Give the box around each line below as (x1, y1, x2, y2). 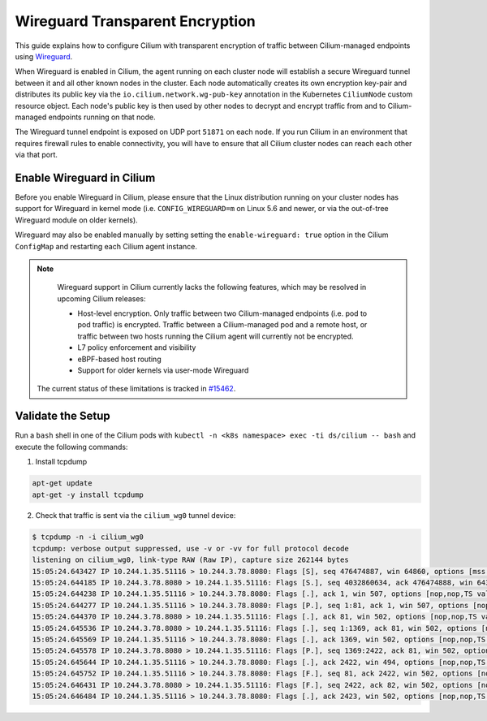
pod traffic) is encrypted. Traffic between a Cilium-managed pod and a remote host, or (77, 320, 368, 330)
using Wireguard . (15, 51, 73, 61)
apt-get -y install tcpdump (32, 490, 144, 499)
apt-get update (32, 479, 93, 488)
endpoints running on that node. (48, 112, 156, 122)
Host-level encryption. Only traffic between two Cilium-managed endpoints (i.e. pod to (77, 309, 368, 318)
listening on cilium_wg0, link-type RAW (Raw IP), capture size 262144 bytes (32, 555, 349, 564)
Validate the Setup (15, 409, 110, 423)
